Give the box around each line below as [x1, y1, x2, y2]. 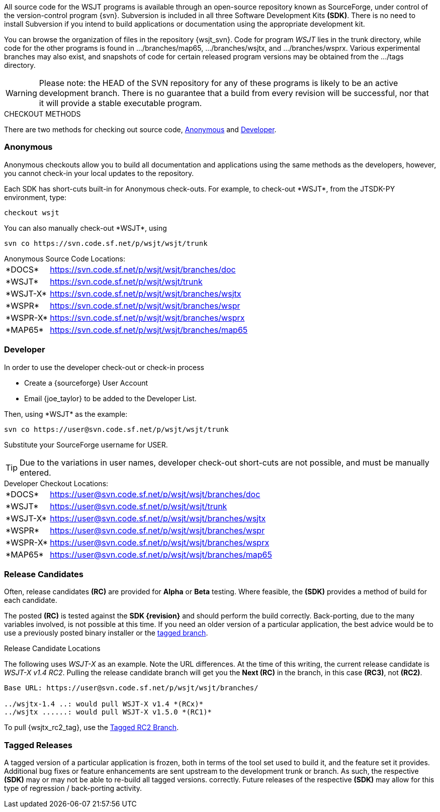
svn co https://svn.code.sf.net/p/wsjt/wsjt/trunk [4, 239, 208, 247]
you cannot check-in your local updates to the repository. [4, 168, 194, 177]
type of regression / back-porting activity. [4, 784, 142, 792]
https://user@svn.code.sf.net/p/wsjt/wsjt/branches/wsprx [50, 537, 270, 548]
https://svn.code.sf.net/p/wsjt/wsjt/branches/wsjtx [50, 288, 241, 299]
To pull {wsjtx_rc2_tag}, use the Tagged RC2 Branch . [4, 723, 179, 732]
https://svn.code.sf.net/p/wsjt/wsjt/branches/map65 [50, 324, 248, 335]
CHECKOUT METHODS [4, 110, 81, 118]
